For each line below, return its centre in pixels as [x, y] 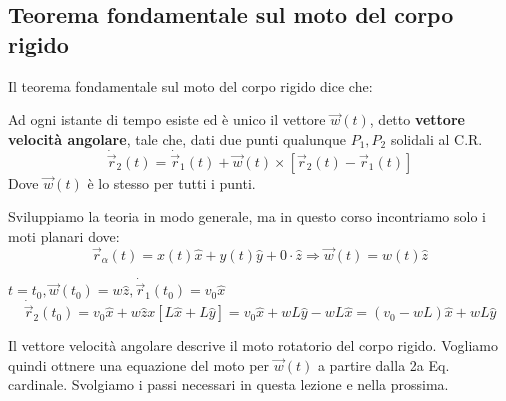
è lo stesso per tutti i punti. [171, 182]
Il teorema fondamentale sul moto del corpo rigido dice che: [190, 85]
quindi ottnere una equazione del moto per [139, 364]
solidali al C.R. [436, 138]
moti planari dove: [64, 236]
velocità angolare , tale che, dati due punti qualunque [177, 138]
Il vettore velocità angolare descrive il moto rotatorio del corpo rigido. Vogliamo [253, 345]
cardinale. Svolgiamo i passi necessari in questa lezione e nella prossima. [228, 384]
